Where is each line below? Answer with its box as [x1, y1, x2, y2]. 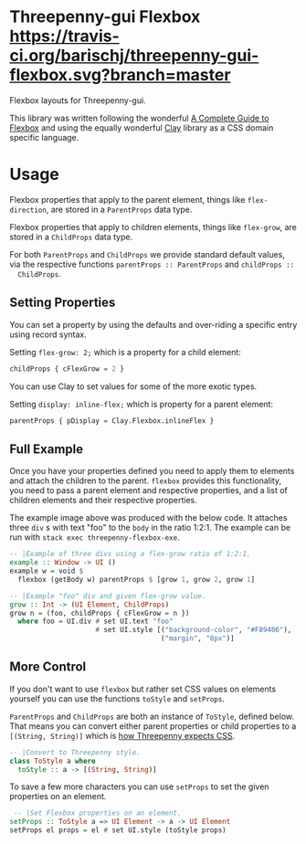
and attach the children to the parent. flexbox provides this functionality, [9, 475, 281, 486]
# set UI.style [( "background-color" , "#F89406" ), [95, 626, 292, 635]
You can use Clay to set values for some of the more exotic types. [9, 381, 258, 392]
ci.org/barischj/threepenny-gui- [9, 46, 259, 66]
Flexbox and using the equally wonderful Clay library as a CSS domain [9, 121, 274, 133]
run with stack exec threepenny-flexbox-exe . [9, 532, 180, 543]
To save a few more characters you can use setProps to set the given [9, 781, 269, 792]
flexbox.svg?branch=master [9, 65, 231, 86]
